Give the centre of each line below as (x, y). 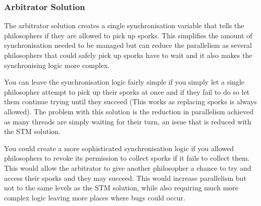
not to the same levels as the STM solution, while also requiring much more (121, 188)
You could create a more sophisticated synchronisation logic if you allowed (119, 148)
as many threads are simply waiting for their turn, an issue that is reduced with (128, 121)
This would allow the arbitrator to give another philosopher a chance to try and (128, 167)
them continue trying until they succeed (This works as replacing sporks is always (130, 101)
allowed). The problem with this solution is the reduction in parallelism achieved (129, 111)
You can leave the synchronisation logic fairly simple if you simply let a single (124, 82)
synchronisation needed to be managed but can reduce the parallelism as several (128, 45)
